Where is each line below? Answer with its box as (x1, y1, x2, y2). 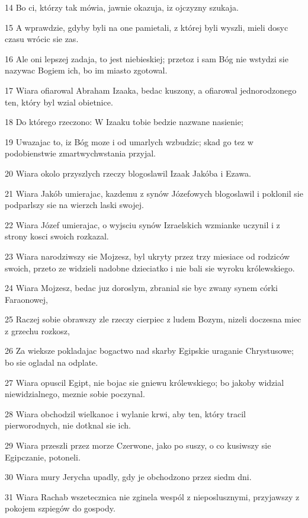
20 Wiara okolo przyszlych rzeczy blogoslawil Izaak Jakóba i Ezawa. (5, 167, 251, 179)
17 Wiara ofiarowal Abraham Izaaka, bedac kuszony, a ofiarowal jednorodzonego (5, 84, 297, 96)
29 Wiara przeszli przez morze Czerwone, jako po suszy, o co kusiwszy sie (5, 439, 271, 452)
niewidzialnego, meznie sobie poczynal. (5, 388, 145, 400)
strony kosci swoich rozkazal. (5, 230, 109, 242)
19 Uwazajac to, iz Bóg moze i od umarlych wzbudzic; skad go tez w (5, 135, 254, 148)
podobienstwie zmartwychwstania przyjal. (5, 147, 156, 159)
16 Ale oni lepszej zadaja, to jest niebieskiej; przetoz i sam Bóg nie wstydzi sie (5, 52, 288, 65)
